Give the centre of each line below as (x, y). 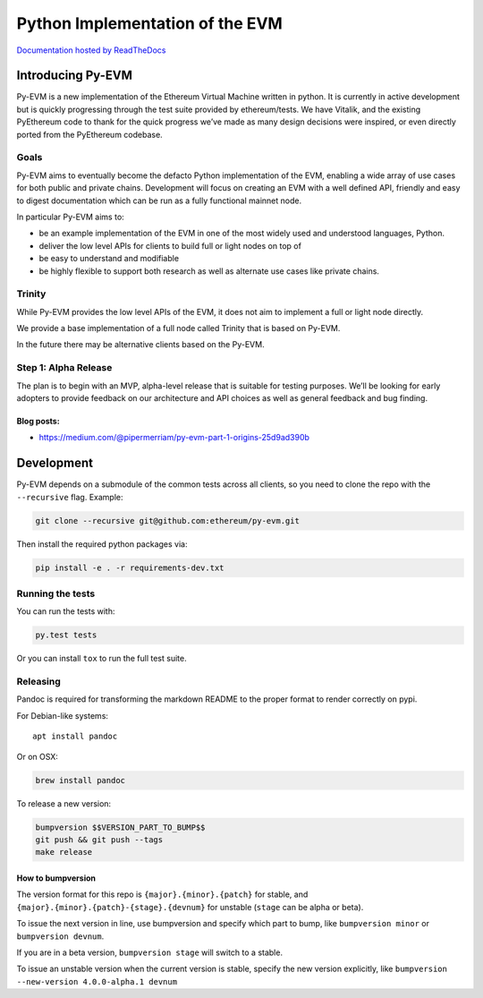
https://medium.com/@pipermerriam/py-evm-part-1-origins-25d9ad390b (174, 438)
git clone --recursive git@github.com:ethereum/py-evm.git (167, 520)
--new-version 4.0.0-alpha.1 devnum (97, 981)
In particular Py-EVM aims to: (70, 217)
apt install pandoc (75, 737)
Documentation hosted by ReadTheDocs (91, 50)
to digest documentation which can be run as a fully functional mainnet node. (159, 200)
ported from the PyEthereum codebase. (89, 134)
